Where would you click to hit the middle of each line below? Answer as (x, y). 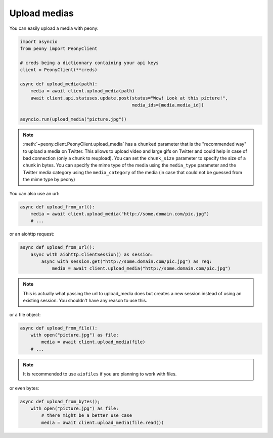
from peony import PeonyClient (59, 48)
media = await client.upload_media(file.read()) (103, 422)
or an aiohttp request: (32, 234)
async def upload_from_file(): (59, 328)
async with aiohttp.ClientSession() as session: (92, 254)
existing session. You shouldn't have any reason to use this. (85, 301)
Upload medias (42, 13)
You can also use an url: (34, 193)
